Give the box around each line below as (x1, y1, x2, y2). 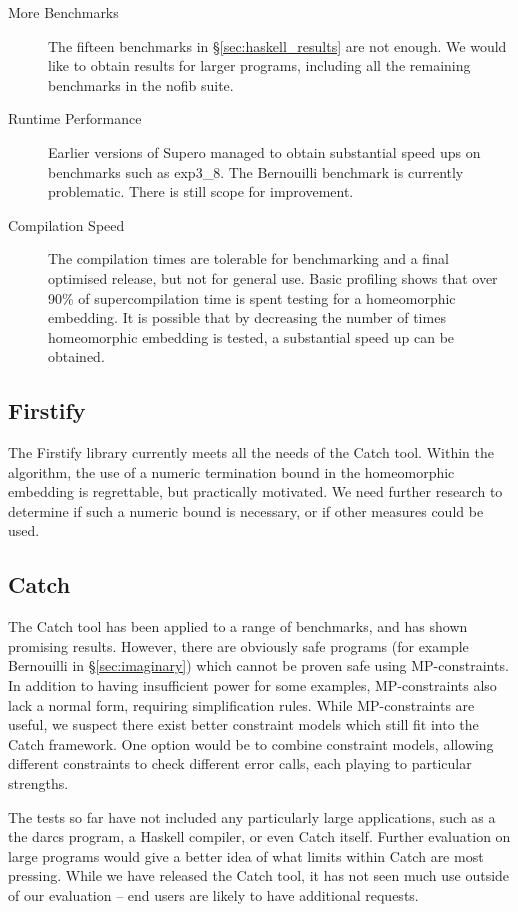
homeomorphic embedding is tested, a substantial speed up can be (48, 326, 455, 347)
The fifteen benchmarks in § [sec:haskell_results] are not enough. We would (48, 35, 507, 56)
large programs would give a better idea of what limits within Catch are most (8, 845, 484, 866)
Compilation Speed (8, 214, 125, 235)
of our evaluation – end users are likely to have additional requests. (8, 885, 419, 905)
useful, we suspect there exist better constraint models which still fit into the (8, 714, 479, 735)
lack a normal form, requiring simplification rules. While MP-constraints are (8, 694, 475, 715)
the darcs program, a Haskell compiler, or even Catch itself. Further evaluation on (8, 826, 511, 847)
